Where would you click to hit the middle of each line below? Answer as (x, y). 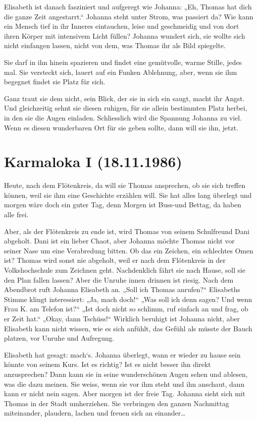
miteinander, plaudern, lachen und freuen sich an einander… (95, 413)
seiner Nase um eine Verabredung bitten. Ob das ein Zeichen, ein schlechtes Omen (129, 250)
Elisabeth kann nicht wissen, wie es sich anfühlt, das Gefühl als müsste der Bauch (128, 328)
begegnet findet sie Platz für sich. (55, 82)
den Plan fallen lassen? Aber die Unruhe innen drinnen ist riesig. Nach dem (119, 279)
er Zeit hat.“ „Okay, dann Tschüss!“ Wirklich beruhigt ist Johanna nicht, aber (122, 318)
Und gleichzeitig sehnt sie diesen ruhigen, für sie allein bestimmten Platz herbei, (126, 108)
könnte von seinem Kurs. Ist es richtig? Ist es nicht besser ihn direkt (107, 364)
